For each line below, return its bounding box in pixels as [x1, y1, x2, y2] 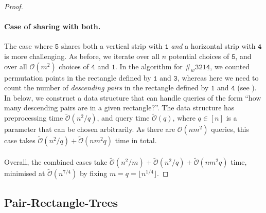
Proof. [4, 1, 23, 11]
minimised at [4, 168, 45, 179]
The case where [4, 41, 53, 51]
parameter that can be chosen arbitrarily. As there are [4, 124, 175, 134]
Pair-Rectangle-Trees [4, 194, 118, 210]
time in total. [115, 135, 157, 146]
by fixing [79, 168, 108, 179]
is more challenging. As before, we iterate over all [4, 50, 160, 61]
